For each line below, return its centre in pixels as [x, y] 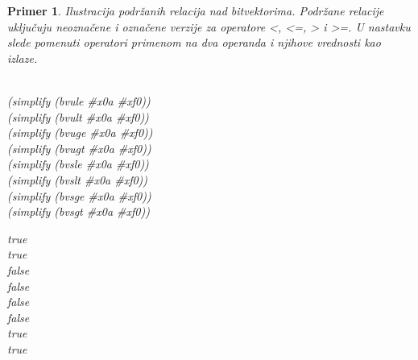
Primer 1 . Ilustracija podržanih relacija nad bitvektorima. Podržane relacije [196, 10]
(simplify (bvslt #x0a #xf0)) [78, 179]
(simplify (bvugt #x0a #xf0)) [79, 148]
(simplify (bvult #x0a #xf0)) [78, 116]
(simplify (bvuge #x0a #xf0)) [80, 132]
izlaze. [23, 58]
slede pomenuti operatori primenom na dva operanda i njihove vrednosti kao [194, 42]
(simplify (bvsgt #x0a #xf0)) [79, 211]
